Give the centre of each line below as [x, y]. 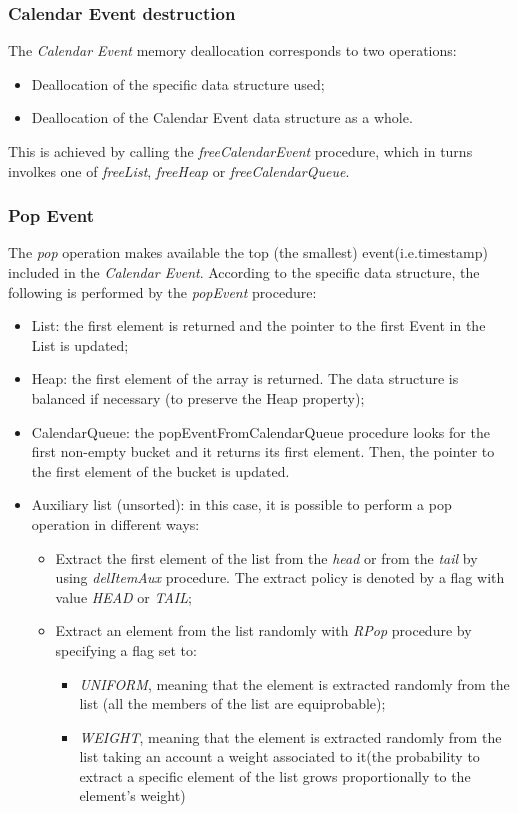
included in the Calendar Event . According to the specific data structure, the [244, 272]
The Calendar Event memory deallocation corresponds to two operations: [232, 50]
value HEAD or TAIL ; [123, 596]
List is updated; [80, 344]
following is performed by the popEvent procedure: [162, 291]
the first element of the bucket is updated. [160, 470]
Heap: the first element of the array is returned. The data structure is [245, 378]
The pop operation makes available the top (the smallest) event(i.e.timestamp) [248, 252]
